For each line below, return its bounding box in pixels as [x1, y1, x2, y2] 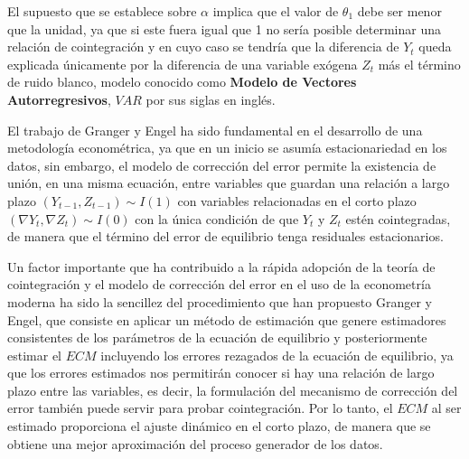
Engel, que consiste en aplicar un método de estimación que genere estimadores [7, 310, 446, 329]
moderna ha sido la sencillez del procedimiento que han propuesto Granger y [7, 292, 432, 311]
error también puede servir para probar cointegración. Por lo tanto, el [7, 398, 393, 417]
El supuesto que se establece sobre [7, 2, 197, 20]
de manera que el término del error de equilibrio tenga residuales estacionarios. [7, 227, 444, 246]
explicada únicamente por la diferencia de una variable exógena [7, 54, 358, 73]
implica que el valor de [212, 2, 339, 20]
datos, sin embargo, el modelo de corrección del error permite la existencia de [7, 155, 436, 174]
